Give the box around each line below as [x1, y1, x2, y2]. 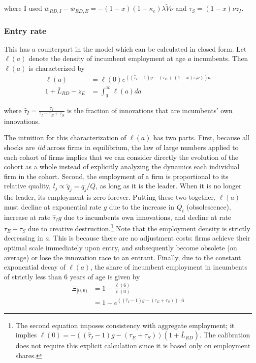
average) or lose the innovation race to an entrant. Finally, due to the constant [4, 252, 241, 262]
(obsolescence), [186, 201, 231, 212]
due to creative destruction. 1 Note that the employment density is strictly [28, 222, 251, 233]
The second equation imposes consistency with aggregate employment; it [15, 320, 235, 330]
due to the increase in [109, 201, 175, 212]
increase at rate [4, 212, 51, 222]
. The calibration [199, 330, 250, 340]
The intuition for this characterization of [4, 132, 127, 143]
